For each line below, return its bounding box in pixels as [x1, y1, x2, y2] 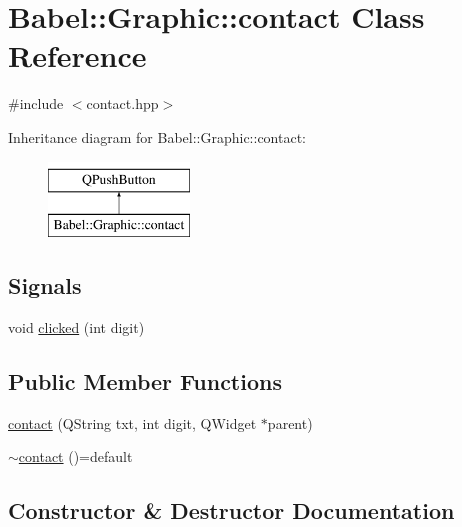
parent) [267, 412, 313, 433]
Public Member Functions [8, 365, 282, 396]
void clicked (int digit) [8, 316, 145, 337]
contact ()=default [18, 446, 133, 467]
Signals [8, 270, 82, 301]
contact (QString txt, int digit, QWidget [8, 412, 257, 433]
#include [8, 93, 64, 114]
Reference [8, 35, 147, 76]
